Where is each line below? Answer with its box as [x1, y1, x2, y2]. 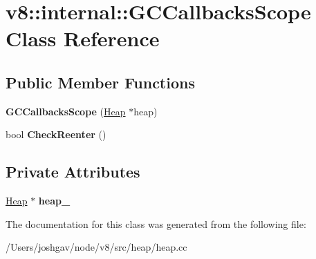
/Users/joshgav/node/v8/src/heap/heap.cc [6, 240, 187, 254]
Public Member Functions [6, 71, 195, 93]
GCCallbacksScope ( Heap [6, 104, 126, 118]
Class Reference [6, 24, 160, 52]
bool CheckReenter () [6, 127, 106, 142]
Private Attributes [6, 161, 140, 182]
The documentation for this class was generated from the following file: [6, 216, 306, 231]
